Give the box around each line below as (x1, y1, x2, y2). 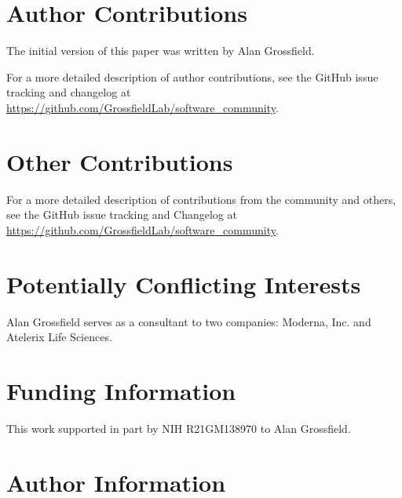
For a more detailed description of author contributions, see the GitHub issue (6, 68, 378, 85)
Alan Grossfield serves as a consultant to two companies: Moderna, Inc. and (6, 313, 371, 329)
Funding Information (6, 374, 236, 406)
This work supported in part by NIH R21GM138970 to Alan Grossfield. (6, 420, 351, 436)
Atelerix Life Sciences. (6, 329, 112, 345)
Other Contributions (6, 145, 233, 177)
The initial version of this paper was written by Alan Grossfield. (6, 42, 315, 59)
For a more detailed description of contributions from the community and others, (6, 191, 397, 207)
